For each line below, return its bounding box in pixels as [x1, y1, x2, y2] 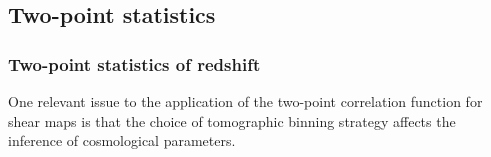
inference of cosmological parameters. [8, 130, 236, 151]
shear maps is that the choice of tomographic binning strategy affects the [8, 110, 456, 131]
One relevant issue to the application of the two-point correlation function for [8, 91, 483, 111]
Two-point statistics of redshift [8, 51, 261, 76]
